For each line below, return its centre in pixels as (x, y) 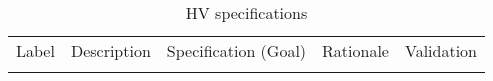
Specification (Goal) (236, 50)
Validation (441, 50)
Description (110, 50)
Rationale (355, 50)
